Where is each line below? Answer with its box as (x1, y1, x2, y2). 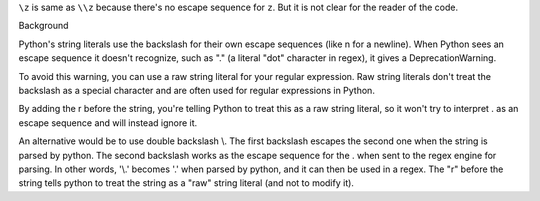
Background (18, 20, 69, 32)
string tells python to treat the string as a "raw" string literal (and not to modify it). (18, 177, 355, 189)
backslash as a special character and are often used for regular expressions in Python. (18, 84, 375, 96)
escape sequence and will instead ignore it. (18, 116, 198, 129)
